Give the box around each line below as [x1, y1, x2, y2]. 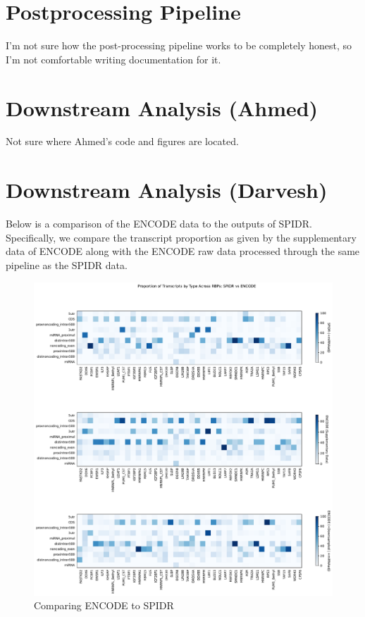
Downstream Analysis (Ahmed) [6, 93, 318, 122]
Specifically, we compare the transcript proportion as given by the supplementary [6, 230, 357, 244]
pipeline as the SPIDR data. [6, 257, 128, 272]
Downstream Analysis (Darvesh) [6, 175, 328, 204]
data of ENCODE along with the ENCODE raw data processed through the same [6, 244, 360, 258]
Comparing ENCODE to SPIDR [34, 598, 174, 613]
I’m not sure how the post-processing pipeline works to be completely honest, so [6, 38, 352, 53]
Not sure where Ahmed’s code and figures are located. [6, 134, 239, 149]
